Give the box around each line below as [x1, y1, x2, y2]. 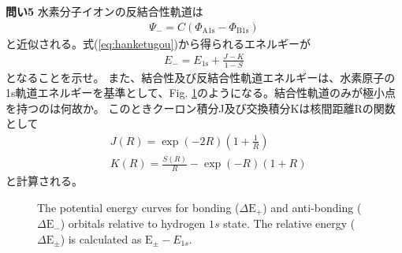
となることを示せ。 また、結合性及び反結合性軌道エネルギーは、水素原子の [6, 69, 396, 85]
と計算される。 [6, 173, 83, 189]
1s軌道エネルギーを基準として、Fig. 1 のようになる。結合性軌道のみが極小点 [6, 84, 396, 101]
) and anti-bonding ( [262, 199, 362, 215]
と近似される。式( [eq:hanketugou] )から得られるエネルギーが [6, 35, 311, 51]
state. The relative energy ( [223, 215, 355, 232]
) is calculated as [60, 230, 142, 247]
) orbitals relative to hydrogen [60, 215, 206, 232]
